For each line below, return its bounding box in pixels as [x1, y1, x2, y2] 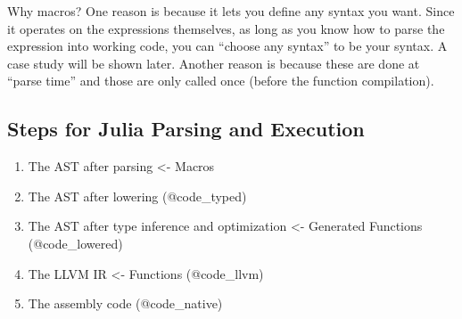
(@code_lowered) [28, 233, 123, 252]
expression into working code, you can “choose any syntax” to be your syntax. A [7, 37, 448, 55]
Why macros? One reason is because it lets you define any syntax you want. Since [7, 2, 455, 20]
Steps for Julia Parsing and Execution [7, 115, 365, 143]
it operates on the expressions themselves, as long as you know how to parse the [7, 19, 445, 37]
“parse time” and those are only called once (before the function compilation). [7, 71, 434, 90]
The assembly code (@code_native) [28, 294, 223, 313]
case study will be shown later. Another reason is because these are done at [7, 53, 420, 72]
